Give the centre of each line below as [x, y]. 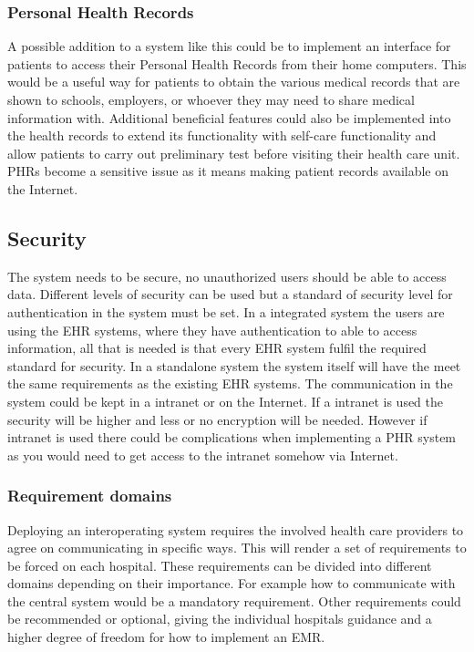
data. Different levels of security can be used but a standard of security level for [230, 294]
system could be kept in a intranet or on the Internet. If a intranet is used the [226, 401]
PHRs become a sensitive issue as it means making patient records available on [228, 171]
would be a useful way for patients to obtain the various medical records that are [234, 82]
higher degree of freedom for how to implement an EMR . [166, 637]
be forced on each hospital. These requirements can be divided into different [220, 565]
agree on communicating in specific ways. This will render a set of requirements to [237, 548]
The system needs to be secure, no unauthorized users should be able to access [227, 276]
